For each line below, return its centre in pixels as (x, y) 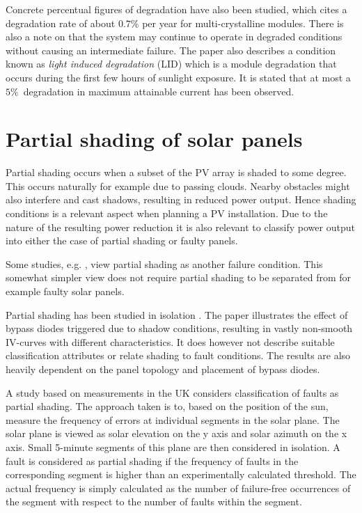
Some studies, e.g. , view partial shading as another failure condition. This (164, 263)
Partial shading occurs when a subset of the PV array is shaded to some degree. (176, 172)
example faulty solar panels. (65, 291)
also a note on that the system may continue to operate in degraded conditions (174, 37)
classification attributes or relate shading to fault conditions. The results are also (178, 355)
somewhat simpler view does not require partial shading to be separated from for (179, 277)
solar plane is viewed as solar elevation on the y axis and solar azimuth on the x (176, 433)
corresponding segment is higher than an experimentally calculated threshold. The (181, 474)
